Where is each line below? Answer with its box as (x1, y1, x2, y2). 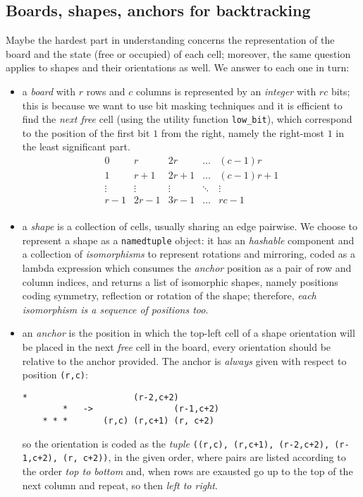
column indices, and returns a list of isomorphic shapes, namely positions (22, 274, 338, 289)
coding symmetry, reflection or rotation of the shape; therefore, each (22, 288, 316, 303)
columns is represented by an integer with (136, 83, 316, 98)
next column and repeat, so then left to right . (22, 477, 218, 492)
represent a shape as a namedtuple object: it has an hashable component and (22, 232, 355, 247)
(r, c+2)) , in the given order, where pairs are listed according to (63, 450, 346, 465)
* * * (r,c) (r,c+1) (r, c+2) (42, 416, 214, 426)
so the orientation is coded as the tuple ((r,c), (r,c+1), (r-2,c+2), (22, 436, 330, 450)
